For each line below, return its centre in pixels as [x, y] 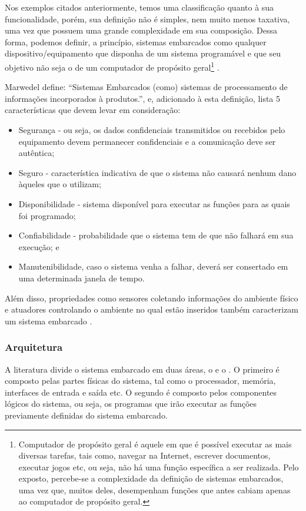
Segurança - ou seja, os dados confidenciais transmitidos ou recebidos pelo [152, 130]
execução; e [39, 246]
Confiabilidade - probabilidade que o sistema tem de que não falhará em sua [156, 235]
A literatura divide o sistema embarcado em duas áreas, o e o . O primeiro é [142, 369]
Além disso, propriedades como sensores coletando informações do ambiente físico [152, 298]
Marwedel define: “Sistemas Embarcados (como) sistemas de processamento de [146, 87]
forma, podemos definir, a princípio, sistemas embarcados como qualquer [136, 42]
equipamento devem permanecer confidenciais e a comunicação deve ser [147, 141]
